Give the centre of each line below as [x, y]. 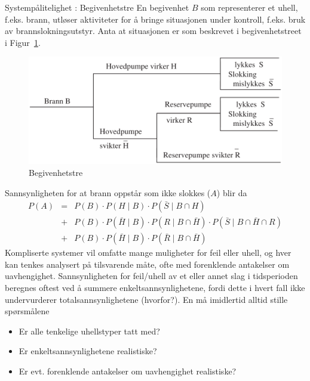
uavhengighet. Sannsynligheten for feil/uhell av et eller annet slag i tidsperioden [151, 276]
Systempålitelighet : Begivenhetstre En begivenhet [97, 7]
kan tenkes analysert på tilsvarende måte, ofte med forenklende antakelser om [147, 264]
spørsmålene [27, 311]
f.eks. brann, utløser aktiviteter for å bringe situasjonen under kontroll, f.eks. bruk [155, 19]
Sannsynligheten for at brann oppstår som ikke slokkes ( [108, 192]
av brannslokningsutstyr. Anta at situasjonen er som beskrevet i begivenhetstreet [153, 31]
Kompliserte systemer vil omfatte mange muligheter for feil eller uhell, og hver [148, 253]
